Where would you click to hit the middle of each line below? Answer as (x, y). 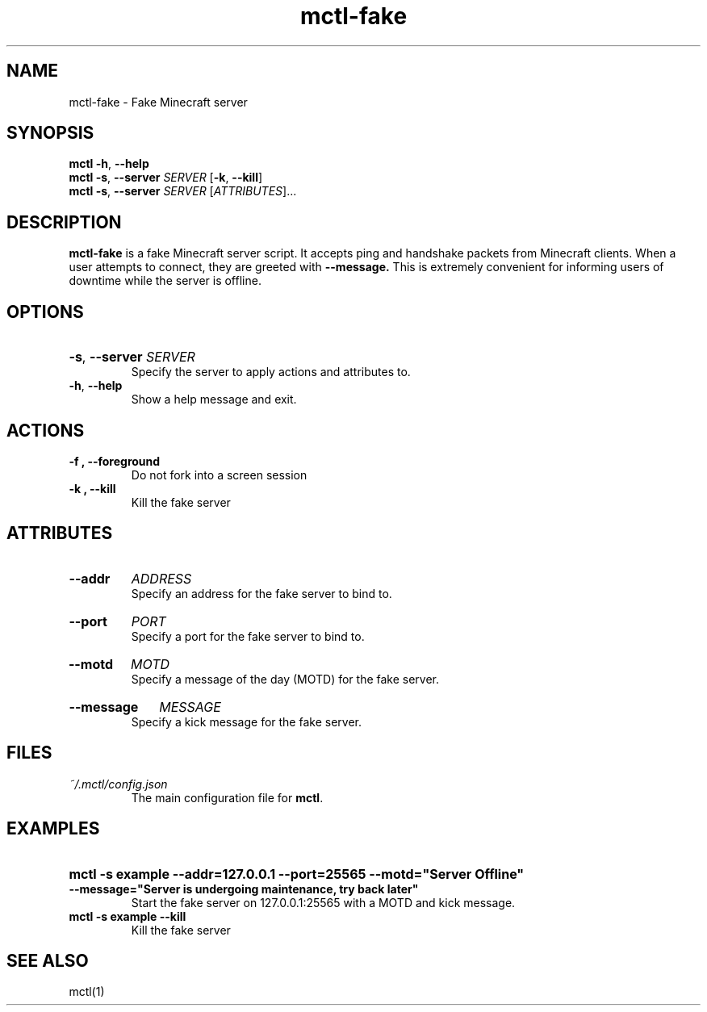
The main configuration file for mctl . (227, 797)
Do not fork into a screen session (219, 475)
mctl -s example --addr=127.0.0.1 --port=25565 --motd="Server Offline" (297, 874)
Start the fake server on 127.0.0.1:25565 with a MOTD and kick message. (323, 902)
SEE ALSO (48, 960)
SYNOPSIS (50, 133)
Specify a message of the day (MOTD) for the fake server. (285, 679)
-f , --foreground (115, 461)
